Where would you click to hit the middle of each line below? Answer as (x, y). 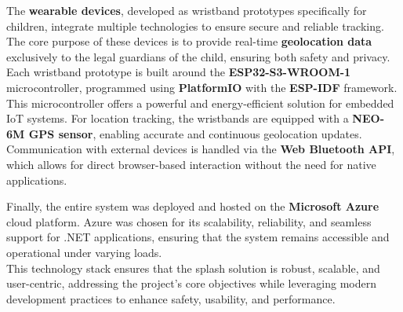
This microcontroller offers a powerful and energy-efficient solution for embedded (200, 103)
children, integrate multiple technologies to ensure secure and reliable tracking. (195, 26)
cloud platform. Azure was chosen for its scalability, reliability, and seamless (189, 221)
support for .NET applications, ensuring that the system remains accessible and (198, 237)
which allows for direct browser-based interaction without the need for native (191, 164)
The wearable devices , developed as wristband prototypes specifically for (187, 10)
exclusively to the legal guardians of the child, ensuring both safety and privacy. (198, 56)
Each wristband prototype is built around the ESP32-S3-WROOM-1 (179, 72)
